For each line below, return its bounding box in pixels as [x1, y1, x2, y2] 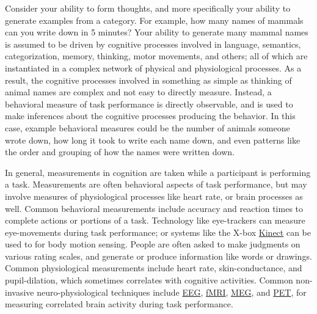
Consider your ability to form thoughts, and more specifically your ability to [5, 2, 291, 14]
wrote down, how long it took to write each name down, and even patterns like [5, 133, 301, 146]
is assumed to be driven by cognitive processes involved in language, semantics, [5, 37, 301, 50]
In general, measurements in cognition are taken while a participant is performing [5, 166, 311, 178]
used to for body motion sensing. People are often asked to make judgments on [5, 238, 301, 250]
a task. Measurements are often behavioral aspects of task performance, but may [5, 178, 307, 191]
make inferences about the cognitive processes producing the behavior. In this [5, 109, 296, 122]
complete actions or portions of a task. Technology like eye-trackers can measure [5, 214, 305, 227]
